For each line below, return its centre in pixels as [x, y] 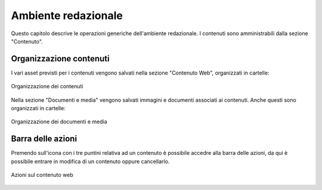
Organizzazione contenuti [60, 59]
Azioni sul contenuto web [42, 175]
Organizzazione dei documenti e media [59, 122]
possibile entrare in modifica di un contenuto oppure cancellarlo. [90, 161]
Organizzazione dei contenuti [47, 86]
